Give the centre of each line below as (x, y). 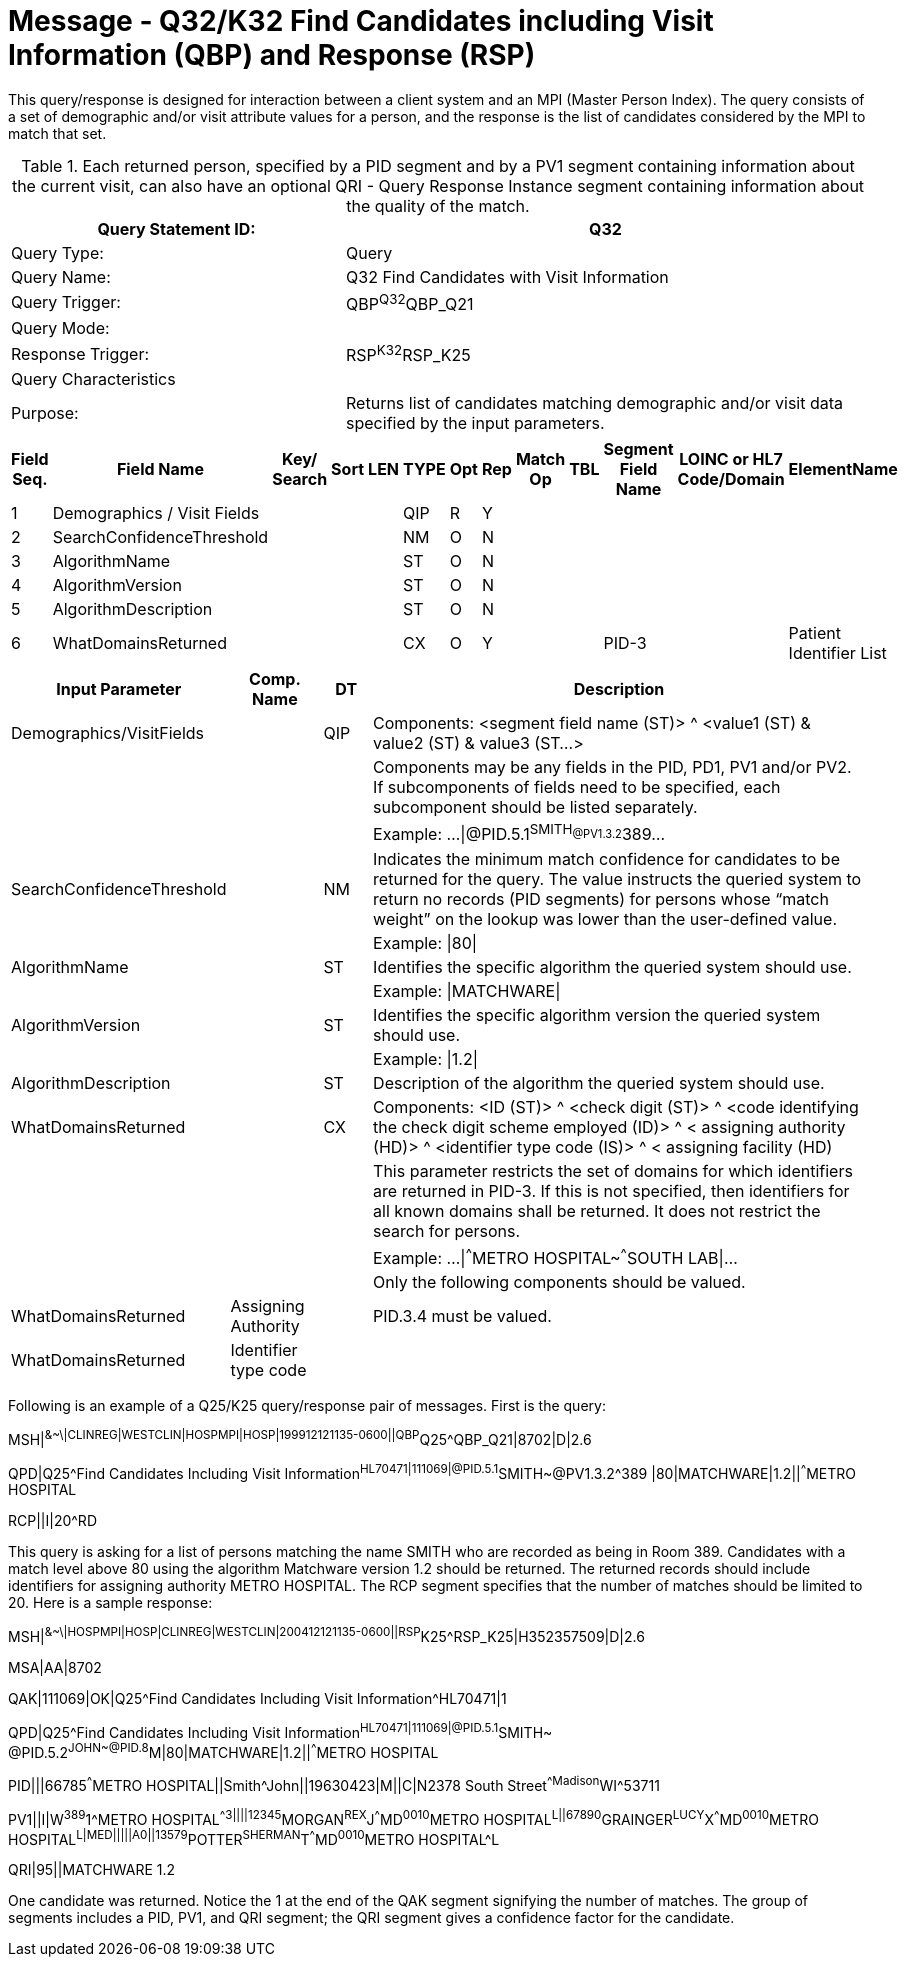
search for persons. (447, 1230)
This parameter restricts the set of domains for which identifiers (613, 1170)
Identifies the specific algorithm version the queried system (597, 1014)
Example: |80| (425, 942)
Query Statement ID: (176, 228)
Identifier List (837, 653)
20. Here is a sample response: (110, 1603)
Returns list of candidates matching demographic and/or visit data (595, 403)
